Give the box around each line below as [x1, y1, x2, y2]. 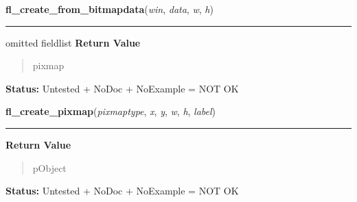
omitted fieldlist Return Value [5, 35, 141, 49]
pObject [32, 160, 67, 175]
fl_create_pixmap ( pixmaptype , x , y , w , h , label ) [5, 104, 216, 118]
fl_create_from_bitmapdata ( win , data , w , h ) [5, 2, 214, 16]
